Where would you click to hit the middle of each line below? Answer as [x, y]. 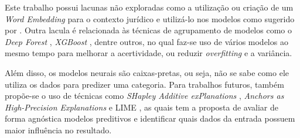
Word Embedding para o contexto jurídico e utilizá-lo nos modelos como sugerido [150, 18]
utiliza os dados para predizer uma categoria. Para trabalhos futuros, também [144, 84]
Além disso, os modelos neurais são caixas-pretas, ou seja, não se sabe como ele [147, 72]
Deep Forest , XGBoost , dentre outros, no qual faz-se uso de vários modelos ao [146, 41]
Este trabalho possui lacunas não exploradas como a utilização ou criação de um [149, 7]
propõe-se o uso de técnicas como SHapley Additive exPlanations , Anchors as [144, 96]
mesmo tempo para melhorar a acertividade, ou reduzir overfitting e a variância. [149, 53]
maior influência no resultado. [58, 130]
